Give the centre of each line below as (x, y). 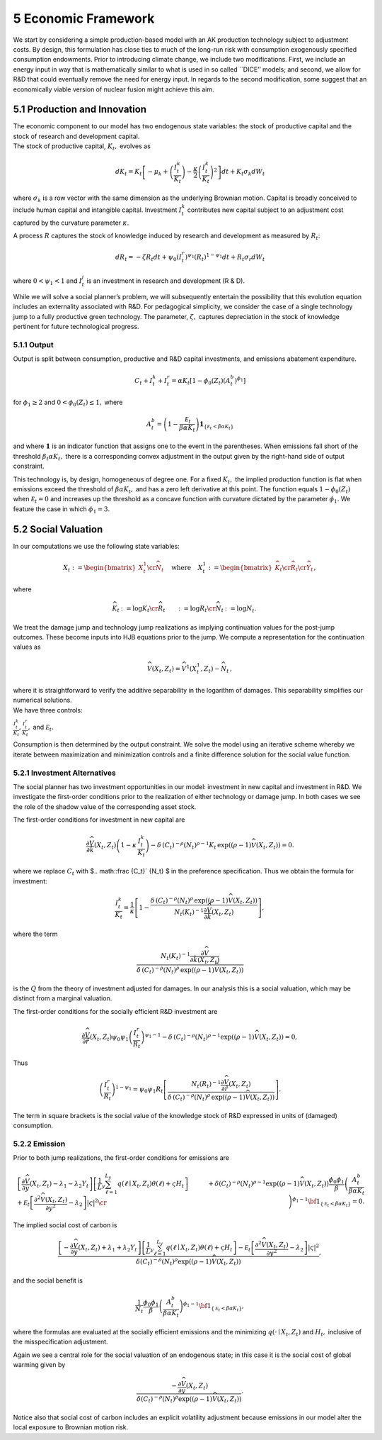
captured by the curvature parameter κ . (71, 223)
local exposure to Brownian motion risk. (71, 1427)
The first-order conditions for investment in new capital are (99, 820)
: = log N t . (241, 609)
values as (27, 647)
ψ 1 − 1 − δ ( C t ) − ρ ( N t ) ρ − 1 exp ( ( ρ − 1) (199, 1037)
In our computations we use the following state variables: (96, 546)
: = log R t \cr (197, 609)
